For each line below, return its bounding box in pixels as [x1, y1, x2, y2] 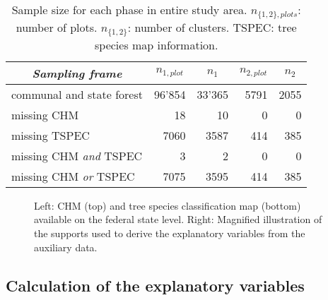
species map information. [95, 36, 218, 53]
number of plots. [16, 18, 98, 35]
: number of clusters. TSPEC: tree [127, 18, 297, 35]
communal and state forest [11, 85, 143, 102]
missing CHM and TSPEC [11, 147, 143, 164]
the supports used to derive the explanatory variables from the [34, 226, 305, 241]
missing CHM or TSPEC [11, 167, 135, 184]
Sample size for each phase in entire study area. [11, 1, 247, 18]
